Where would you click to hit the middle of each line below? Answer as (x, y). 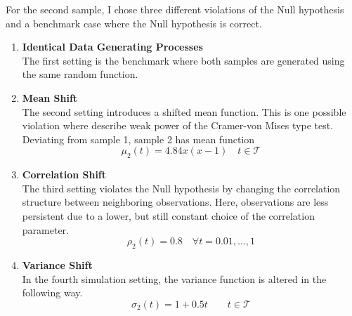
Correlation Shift (64, 175)
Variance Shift (57, 264)
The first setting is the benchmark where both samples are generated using (183, 60)
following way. (52, 292)
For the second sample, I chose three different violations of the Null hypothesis (175, 9)
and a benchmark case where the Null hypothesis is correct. (134, 23)
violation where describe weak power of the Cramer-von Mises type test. (178, 125)
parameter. (45, 229)
